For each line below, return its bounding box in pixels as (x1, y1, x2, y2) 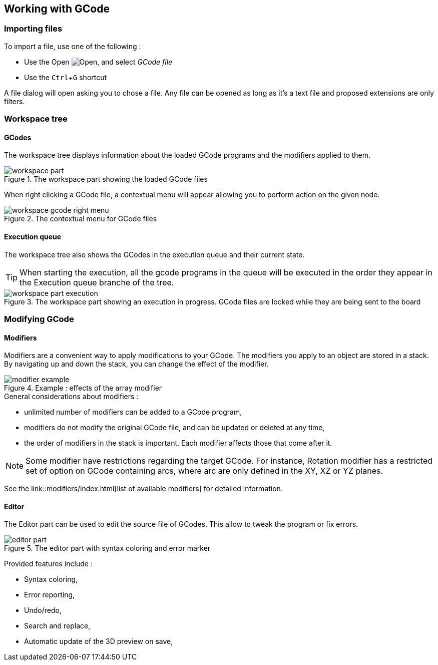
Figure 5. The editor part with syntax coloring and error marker (4, 544, 211, 553)
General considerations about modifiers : (4, 392, 139, 401)
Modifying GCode (4, 313, 74, 324)
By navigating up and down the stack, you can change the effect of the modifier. (4, 360, 269, 369)
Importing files (4, 24, 63, 34)
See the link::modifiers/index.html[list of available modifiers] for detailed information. (4, 484, 283, 493)
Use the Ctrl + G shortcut (24, 73, 107, 82)
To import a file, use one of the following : (4, 42, 141, 51)
